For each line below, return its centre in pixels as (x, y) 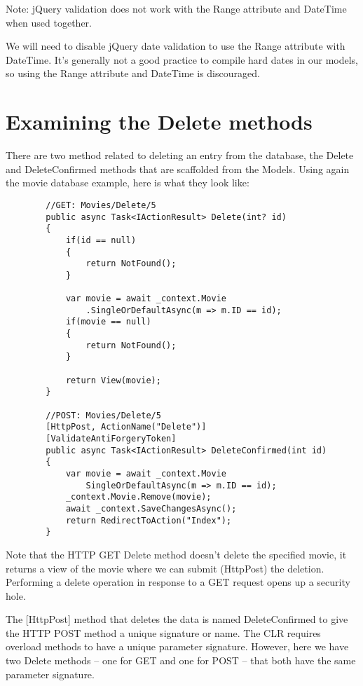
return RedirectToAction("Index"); (149, 520)
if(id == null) (101, 240)
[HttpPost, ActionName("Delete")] (126, 427)
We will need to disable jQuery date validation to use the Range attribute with (176, 46)
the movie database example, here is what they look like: (128, 183)
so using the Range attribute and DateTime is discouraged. (133, 73)
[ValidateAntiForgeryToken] (111, 439)
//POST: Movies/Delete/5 (103, 415)
